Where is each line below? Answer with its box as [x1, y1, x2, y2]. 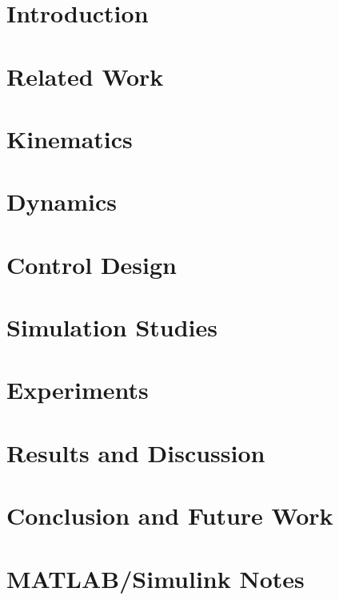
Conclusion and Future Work [6, 499, 333, 532]
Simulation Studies [6, 311, 217, 344]
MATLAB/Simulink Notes [6, 562, 305, 594]
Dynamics [6, 185, 118, 218]
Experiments [6, 373, 149, 406]
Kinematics [6, 122, 133, 155]
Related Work [6, 59, 164, 92]
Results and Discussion [6, 436, 265, 469]
